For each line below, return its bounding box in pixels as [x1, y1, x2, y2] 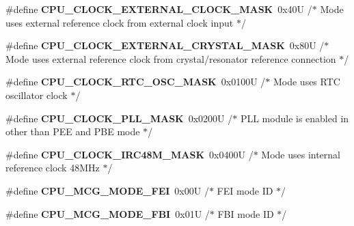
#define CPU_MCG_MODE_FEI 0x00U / [5, 183, 209, 197]
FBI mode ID [217, 206, 274, 221]
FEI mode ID [217, 183, 273, 197]
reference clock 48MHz [5, 160, 100, 175]
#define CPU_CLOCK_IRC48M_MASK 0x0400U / [5, 147, 254, 161]
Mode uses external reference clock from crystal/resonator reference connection [5, 51, 336, 66]
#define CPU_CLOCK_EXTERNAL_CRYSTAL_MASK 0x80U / [5, 38, 325, 53]
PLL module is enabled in [240, 111, 349, 125]
